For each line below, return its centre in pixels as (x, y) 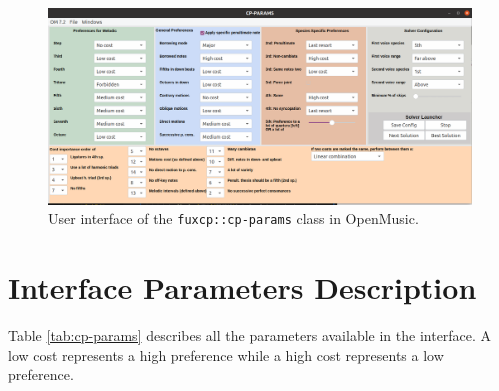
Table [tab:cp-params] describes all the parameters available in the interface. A (250, 335)
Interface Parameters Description (242, 287)
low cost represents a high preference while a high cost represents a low (226, 354)
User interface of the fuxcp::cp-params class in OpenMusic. (233, 218)
